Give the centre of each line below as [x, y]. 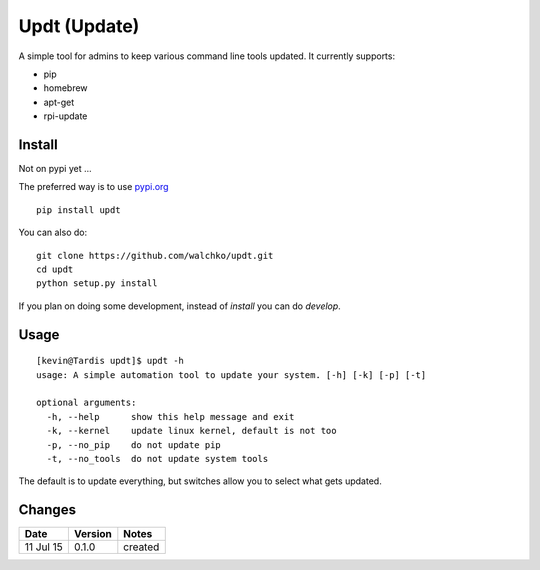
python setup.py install [97, 283]
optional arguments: [86, 403]
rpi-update [65, 116]
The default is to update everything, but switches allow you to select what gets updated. [200, 481]
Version [92, 534]
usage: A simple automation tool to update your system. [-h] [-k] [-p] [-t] [231, 374]
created [141, 547]
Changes [47, 510]
